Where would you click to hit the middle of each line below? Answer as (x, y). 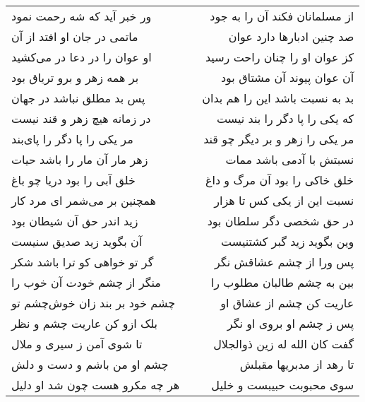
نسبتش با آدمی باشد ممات (290, 159)
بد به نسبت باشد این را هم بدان (278, 98)
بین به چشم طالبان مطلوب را (282, 282)
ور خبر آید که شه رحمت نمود (82, 16)
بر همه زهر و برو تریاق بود (75, 77)
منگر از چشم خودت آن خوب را (86, 282)
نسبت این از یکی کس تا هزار (284, 200)
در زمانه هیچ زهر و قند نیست (81, 118)
